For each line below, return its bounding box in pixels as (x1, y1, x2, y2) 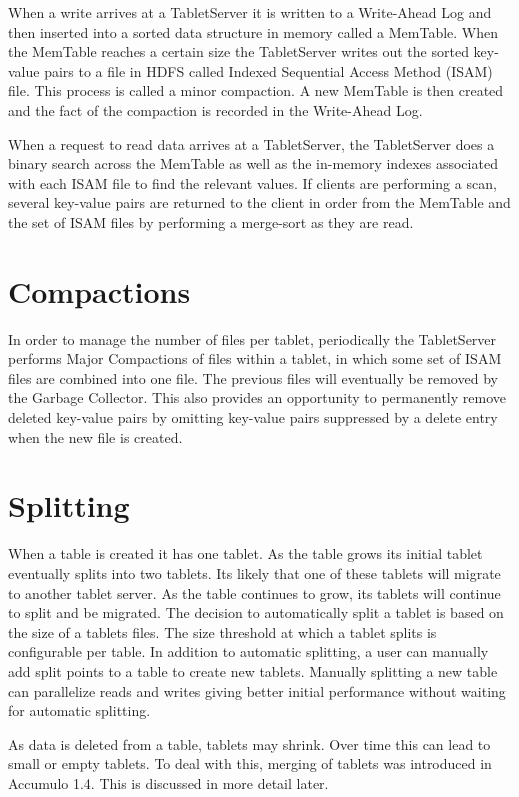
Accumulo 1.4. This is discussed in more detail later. (8, 772, 329, 793)
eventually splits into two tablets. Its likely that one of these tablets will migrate (8, 562, 501, 583)
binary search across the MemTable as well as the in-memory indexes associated (8, 153, 498, 174)
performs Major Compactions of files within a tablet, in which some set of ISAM (8, 348, 502, 369)
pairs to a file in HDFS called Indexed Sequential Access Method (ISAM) (44, 60, 493, 81)
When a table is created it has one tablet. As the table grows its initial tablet (8, 543, 483, 564)
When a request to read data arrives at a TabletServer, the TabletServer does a (8, 133, 495, 154)
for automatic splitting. (8, 700, 151, 721)
